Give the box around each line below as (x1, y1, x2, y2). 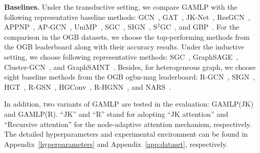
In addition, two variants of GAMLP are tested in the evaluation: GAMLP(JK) (4, 98, 254, 109)
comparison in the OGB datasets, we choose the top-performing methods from (4, 31, 250, 42)
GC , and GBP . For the (160, 21, 240, 32)
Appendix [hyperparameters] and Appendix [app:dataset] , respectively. (4, 138, 228, 149)
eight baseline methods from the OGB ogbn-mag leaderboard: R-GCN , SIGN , (4, 71, 255, 82)
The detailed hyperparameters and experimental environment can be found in (4, 129, 248, 139)
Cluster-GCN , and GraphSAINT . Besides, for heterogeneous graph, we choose (4, 61, 256, 72)
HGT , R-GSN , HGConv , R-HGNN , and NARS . (4, 81, 171, 92)
